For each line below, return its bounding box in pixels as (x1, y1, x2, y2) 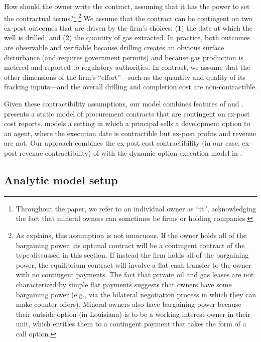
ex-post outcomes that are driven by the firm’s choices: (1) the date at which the (4, 22, 253, 33)
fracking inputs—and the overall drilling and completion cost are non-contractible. (4, 81, 257, 92)
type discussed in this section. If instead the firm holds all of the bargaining (16, 250, 249, 260)
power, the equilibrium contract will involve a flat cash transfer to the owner (16, 259, 251, 270)
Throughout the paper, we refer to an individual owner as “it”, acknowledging (16, 203, 256, 213)
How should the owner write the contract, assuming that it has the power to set (4, 1, 250, 11)
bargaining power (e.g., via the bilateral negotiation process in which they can (16, 289, 256, 299)
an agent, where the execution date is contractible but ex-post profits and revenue (4, 128, 256, 138)
